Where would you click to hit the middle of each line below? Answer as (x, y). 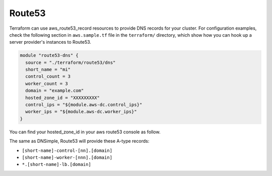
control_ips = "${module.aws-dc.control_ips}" (84, 105)
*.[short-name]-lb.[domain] (57, 164)
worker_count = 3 (47, 83)
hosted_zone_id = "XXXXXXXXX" (63, 98)
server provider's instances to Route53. (50, 42)
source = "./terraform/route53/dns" (71, 62)
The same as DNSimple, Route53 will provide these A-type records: (79, 141)
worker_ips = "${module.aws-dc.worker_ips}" (81, 112)
